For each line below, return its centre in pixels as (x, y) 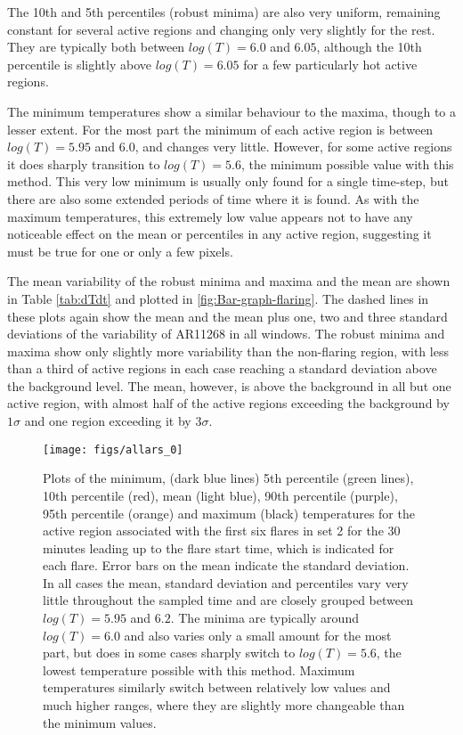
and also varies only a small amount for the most (258, 635)
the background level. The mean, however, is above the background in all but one (229, 385)
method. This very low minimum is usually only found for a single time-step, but (228, 181)
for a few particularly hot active (330, 64)
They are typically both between (96, 47)
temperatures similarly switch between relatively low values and (217, 687)
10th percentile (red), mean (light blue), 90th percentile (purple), (220, 495)
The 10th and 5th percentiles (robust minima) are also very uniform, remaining (224, 12)
